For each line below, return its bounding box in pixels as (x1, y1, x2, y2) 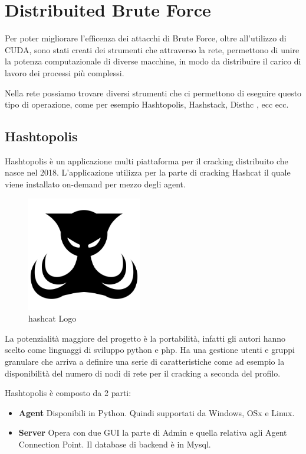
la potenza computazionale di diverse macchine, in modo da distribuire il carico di (5, 55, 301, 67)
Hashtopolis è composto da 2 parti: (5, 387, 131, 399)
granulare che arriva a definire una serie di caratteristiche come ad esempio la (5, 355, 285, 368)
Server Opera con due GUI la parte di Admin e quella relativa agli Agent (18, 426, 287, 439)
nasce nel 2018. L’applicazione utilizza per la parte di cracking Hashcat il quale (5, 166, 291, 179)
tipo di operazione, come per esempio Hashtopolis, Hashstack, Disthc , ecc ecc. (5, 98, 289, 111)
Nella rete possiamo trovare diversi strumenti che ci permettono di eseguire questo (5, 86, 302, 99)
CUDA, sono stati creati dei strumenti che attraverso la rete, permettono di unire (5, 43, 300, 56)
